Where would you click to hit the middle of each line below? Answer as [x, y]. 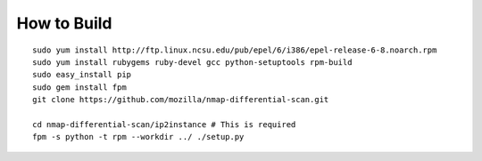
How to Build [64, 23]
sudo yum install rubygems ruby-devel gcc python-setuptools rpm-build [192, 62]
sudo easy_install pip [82, 75]
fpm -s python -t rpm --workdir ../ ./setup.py [138, 137]
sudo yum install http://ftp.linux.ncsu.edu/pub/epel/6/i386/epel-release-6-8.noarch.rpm [235, 50]
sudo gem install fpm [79, 87]
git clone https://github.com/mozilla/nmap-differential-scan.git [181, 100]
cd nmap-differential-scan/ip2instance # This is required [164, 124]
